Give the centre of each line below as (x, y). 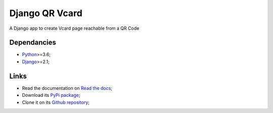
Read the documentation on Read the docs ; (67, 88)
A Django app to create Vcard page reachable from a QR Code (74, 28)
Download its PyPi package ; (51, 95)
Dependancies (33, 43)
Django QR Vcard (46, 13)
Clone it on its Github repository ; (56, 102)
